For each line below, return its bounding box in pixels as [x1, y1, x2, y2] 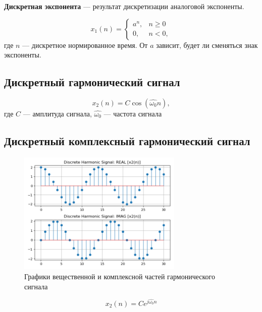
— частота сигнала [103, 108, 162, 118]
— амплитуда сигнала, [23, 108, 92, 118]
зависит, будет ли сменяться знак [156, 39, 258, 50]
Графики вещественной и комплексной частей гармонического [24, 271, 215, 281]
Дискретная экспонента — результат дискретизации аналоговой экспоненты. [4, 1, 244, 11]
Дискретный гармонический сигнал [4, 74, 180, 90]
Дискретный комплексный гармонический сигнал [4, 133, 250, 148]
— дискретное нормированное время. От [22, 39, 148, 50]
